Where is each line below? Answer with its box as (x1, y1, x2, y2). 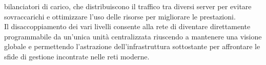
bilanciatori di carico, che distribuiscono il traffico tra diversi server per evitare (4, 1, 252, 11)
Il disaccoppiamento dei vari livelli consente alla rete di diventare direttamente (4, 21, 251, 32)
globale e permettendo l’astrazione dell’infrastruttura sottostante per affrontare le (4, 41, 260, 52)
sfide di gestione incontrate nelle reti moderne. (4, 51, 150, 61)
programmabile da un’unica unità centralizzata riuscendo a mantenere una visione (4, 31, 262, 41)
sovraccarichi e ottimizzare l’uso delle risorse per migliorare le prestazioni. (4, 11, 236, 21)
